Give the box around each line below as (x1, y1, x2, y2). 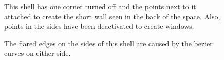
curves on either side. (4, 48, 71, 58)
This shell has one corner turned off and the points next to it (4, 1, 196, 11)
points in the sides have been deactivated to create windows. (4, 21, 194, 32)
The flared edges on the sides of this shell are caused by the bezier (4, 38, 213, 48)
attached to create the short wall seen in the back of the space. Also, (4, 11, 220, 21)
